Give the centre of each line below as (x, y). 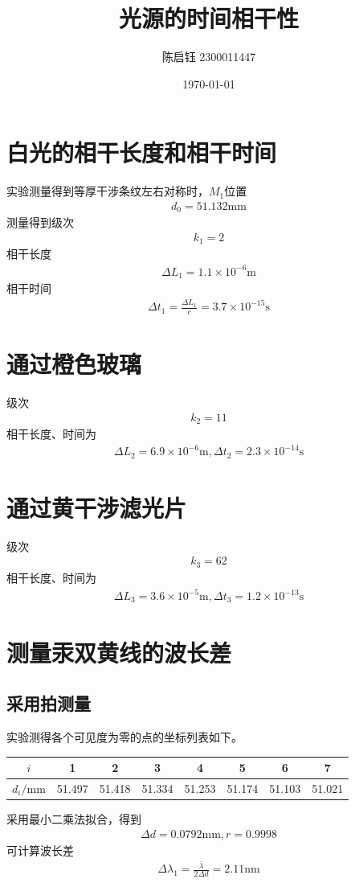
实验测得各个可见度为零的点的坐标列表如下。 (124, 737)
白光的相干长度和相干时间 (142, 152)
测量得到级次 (40, 222)
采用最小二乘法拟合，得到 (74, 819)
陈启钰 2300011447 (209, 57)
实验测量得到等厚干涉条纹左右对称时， (108, 191)
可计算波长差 (40, 850)
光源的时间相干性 (208, 18)
